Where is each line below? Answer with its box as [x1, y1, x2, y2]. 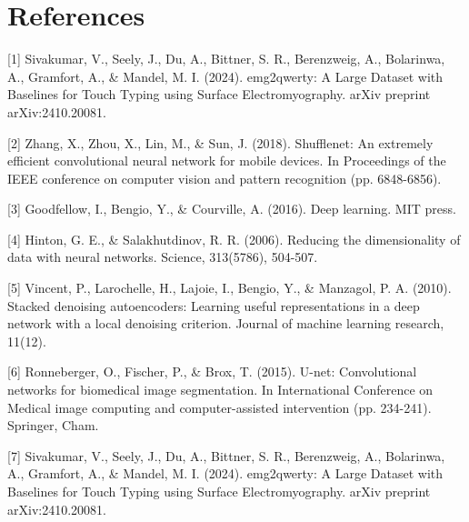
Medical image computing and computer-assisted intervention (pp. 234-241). [7, 397, 432, 417]
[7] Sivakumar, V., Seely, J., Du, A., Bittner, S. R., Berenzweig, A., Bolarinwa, [7, 446, 445, 465]
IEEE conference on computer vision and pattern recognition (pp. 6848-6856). [7, 168, 442, 187]
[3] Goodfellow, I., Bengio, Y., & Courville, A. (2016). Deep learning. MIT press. [7, 199, 456, 218]
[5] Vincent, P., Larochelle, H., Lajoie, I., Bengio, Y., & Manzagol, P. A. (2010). [7, 278, 452, 297]
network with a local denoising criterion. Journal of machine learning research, [7, 314, 444, 333]
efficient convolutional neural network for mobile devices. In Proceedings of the [7, 151, 446, 170]
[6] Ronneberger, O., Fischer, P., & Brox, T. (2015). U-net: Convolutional [7, 362, 417, 381]
